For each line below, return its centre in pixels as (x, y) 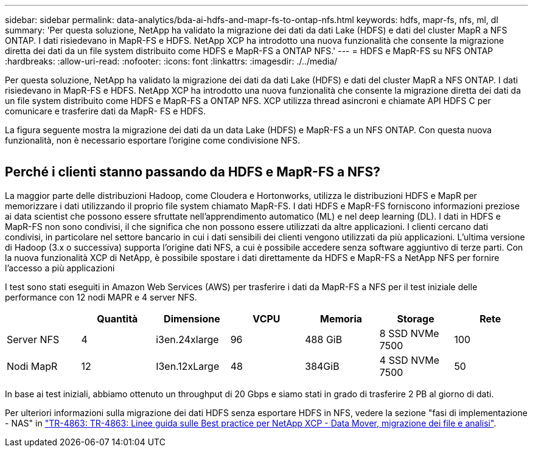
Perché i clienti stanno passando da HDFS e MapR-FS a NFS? (193, 172)
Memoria (341, 318)
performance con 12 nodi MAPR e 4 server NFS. (101, 297)
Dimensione (192, 318)
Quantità (117, 318)
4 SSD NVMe (409, 360)
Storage (416, 318)
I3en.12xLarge (188, 366)
